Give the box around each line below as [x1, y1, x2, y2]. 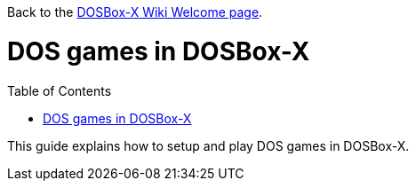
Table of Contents [7, 82, 112, 98]
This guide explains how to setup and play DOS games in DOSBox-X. [7, 137, 410, 153]
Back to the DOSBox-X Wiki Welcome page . [7, 4, 263, 20]
